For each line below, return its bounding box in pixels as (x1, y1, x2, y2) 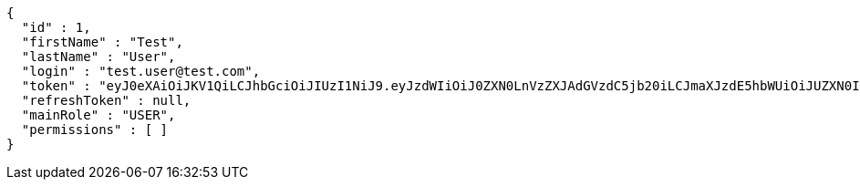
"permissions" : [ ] (21, 122, 169, 137)
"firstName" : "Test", (21, 35, 183, 49)
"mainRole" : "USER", (21, 108, 176, 122)
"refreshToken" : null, (21, 93, 192, 108)
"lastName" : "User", (21, 49, 176, 64)
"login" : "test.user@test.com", (21, 64, 261, 78)
